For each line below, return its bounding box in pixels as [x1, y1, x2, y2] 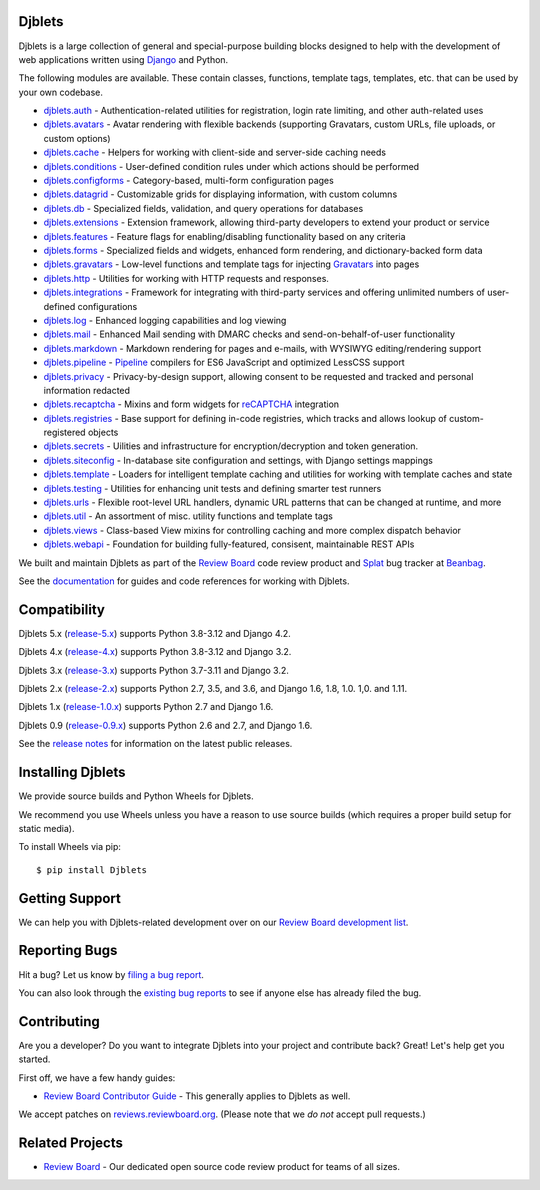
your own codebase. [18, 86, 104, 98]
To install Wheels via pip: [18, 841, 122, 853]
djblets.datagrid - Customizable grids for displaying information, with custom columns [43, 188, 398, 200]
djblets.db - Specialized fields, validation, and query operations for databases [43, 202, 364, 214]
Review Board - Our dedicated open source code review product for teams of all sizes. [43, 1161, 400, 1173]
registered [43, 426, 86, 439]
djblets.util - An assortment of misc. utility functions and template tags [43, 510, 334, 522]
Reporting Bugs [18, 942, 118, 959]
